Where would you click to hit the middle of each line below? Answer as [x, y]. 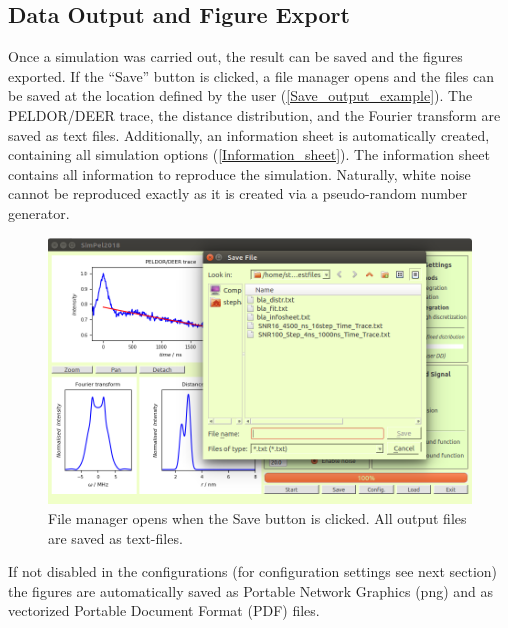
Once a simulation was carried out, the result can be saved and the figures [235, 56]
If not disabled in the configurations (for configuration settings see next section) [253, 571]
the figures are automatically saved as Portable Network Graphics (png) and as [251, 590]
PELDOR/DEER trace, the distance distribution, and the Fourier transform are [254, 114]
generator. [39, 212]
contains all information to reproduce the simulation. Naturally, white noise [239, 173]
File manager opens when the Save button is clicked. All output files [257, 517]
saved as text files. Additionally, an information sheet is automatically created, [249, 134]
